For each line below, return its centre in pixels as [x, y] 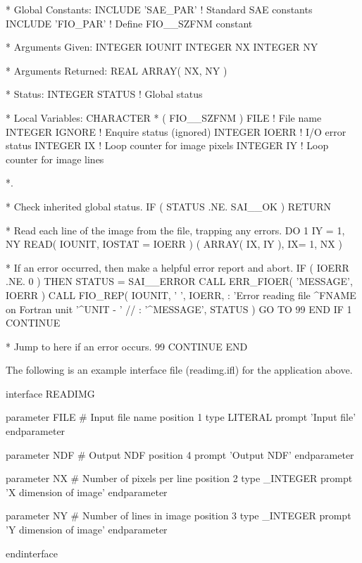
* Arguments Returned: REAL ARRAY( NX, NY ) [117, 70]
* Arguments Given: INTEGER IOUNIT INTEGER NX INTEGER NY [162, 47]
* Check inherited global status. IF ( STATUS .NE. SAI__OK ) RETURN [169, 206]
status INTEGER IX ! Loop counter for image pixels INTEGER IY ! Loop [167, 145]
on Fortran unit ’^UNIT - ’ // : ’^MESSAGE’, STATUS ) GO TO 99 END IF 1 [179, 309]
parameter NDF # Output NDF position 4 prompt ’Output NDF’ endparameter [180, 454]
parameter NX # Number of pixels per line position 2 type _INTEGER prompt [179, 478]
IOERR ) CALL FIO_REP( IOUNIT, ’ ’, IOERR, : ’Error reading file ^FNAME [181, 295]
